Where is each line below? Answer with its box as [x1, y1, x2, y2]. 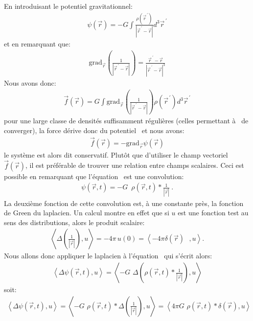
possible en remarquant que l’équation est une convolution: [4, 171, 184, 181]
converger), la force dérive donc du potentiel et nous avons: [4, 125, 184, 135]
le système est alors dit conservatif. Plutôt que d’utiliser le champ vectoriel [4, 149, 228, 160]
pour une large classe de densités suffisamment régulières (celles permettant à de [4, 115, 249, 126]
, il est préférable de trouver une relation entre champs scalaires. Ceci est [25, 160, 244, 170]
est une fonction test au [178, 207, 249, 218]
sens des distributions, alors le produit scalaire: [4, 217, 145, 227]
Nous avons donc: [4, 78, 56, 88]
